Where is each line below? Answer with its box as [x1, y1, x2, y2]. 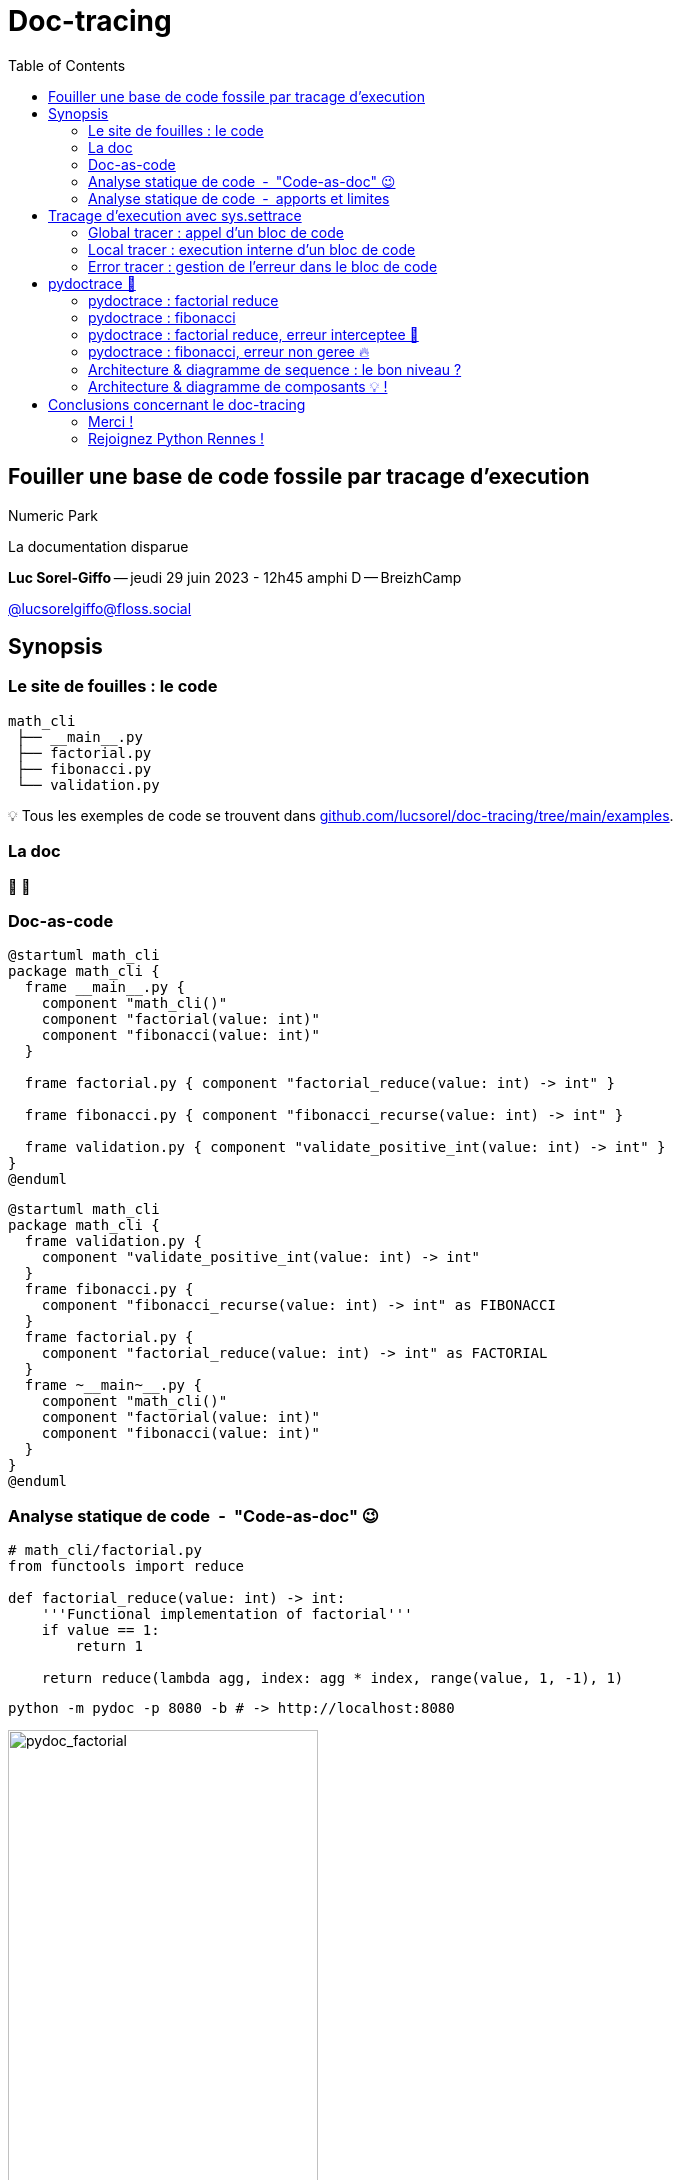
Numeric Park [8, 506, 98, 524]
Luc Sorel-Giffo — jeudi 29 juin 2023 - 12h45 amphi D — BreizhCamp [8, 568, 462, 586]
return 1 [75, 1638, 143, 1655]
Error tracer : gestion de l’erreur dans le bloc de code [88, 257, 438, 275]
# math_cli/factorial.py [8, 1542, 202, 1559]
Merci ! [88, 412, 134, 430]
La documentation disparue [8, 537, 189, 555]
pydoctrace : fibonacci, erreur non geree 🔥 [88, 342, 370, 360]
